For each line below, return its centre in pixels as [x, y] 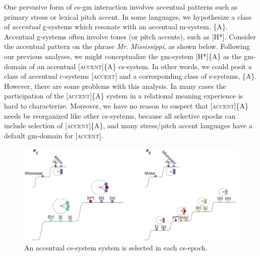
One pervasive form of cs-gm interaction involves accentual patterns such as [121, 7]
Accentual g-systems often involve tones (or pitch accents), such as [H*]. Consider [130, 36]
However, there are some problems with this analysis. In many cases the [115, 86]
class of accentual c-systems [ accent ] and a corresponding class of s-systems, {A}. [131, 76]
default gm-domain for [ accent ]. [54, 135]
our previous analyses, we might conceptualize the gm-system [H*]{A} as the [123, 56]
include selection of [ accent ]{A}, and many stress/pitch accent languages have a [128, 125]
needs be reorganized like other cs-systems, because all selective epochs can [120, 115]
